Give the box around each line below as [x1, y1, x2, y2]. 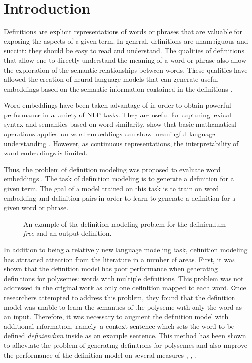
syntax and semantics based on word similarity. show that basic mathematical [4, 119, 236, 129]
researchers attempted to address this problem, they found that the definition [4, 292, 235, 302]
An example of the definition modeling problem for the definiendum [23, 218, 226, 229]
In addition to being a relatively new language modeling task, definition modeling [4, 245, 248, 254]
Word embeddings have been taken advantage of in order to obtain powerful [4, 100, 231, 110]
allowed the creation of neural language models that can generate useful [4, 74, 218, 84]
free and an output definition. [23, 228, 112, 238]
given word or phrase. [4, 202, 69, 212]
